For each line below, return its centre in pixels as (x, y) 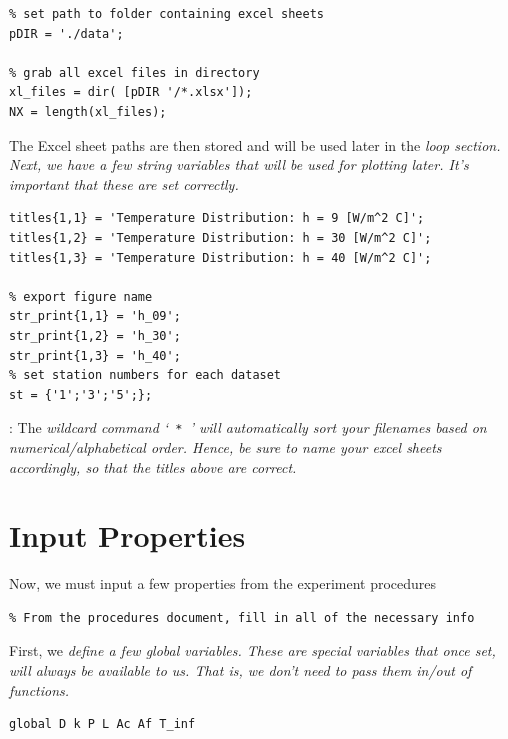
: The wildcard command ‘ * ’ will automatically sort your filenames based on (248, 427)
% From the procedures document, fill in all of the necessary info (242, 617)
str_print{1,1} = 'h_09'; (95, 316)
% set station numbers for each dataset (145, 375)
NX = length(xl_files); (88, 111)
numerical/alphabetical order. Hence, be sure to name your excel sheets (225, 446)
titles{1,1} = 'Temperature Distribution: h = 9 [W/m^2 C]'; (217, 218)
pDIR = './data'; (66, 33)
